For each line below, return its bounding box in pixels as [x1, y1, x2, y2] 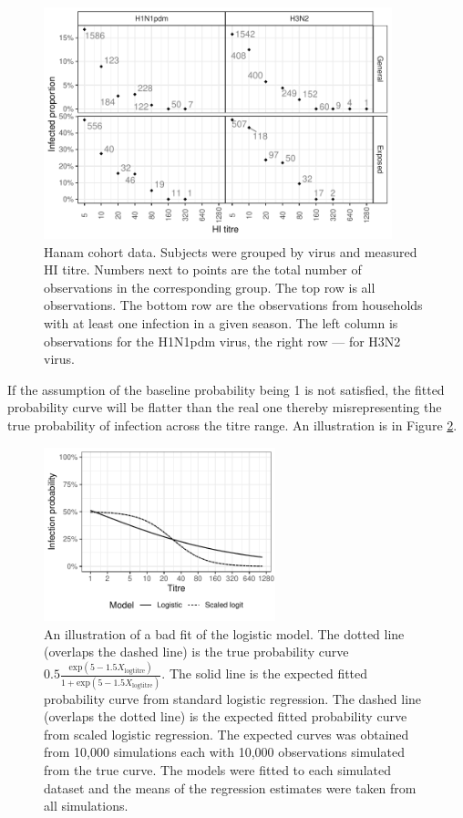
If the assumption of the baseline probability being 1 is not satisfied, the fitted [7, 379, 445, 399]
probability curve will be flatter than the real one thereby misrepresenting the [7, 398, 442, 417]
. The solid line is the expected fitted [161, 664, 368, 683]
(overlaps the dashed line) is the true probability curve [44, 642, 349, 661]
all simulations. [44, 796, 129, 815]
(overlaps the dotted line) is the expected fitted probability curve [44, 707, 407, 726]
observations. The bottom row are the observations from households [44, 295, 423, 315]
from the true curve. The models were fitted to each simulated [44, 760, 391, 779]
